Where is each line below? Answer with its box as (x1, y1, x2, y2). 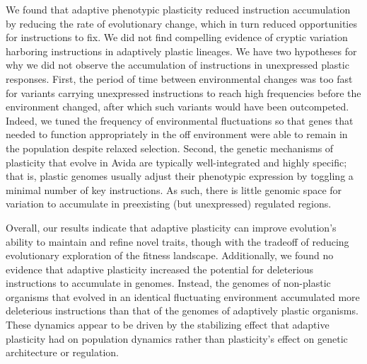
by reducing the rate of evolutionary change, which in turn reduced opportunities (6, 16, 357, 30)
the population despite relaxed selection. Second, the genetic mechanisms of (6, 140, 334, 155)
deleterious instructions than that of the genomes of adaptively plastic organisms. (6, 303, 359, 318)
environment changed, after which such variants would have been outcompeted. (6, 99, 349, 114)
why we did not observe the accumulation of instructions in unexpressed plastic (6, 57, 349, 72)
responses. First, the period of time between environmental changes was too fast (6, 71, 353, 86)
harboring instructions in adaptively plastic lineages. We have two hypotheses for (6, 43, 357, 58)
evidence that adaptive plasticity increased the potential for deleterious (6, 261, 314, 276)
